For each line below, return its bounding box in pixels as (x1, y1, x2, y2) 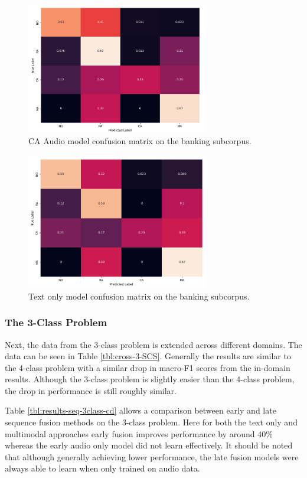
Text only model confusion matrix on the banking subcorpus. (28, 290, 250, 302)
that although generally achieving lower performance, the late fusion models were (5, 450, 299, 463)
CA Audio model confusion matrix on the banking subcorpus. (28, 134, 252, 147)
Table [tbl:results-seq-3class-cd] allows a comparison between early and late (5, 404, 276, 417)
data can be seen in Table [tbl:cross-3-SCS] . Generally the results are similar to (5, 350, 291, 362)
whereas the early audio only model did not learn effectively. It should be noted (5, 439, 293, 451)
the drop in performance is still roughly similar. (5, 384, 177, 396)
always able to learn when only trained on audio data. (5, 462, 200, 474)
